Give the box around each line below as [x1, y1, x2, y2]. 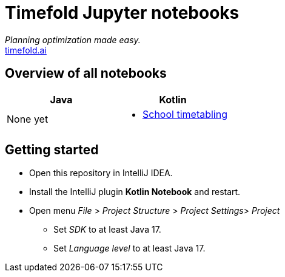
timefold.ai [5, 44, 47, 55]
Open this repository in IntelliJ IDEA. [29, 168, 173, 179]
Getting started [5, 142, 99, 158]
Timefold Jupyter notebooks [5, 2, 240, 23]
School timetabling [142, 108, 227, 120]
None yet [7, 112, 49, 125]
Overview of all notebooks [5, 66, 167, 81]
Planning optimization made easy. [5, 34, 141, 45]
